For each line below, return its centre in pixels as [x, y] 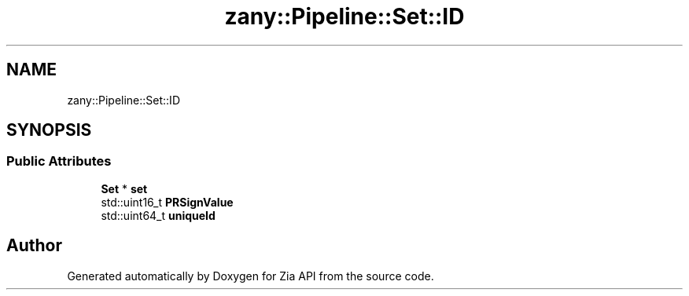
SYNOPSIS [49, 130]
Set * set [124, 188]
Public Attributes [59, 161]
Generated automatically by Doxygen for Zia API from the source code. [251, 276]
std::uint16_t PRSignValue [167, 202]
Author [34, 246]
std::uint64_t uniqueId [158, 215]
